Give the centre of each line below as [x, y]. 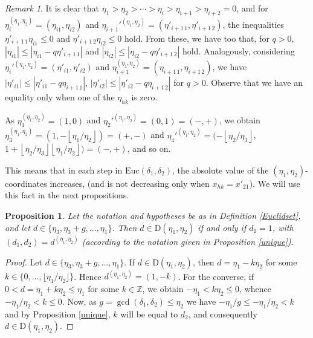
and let [18, 227]
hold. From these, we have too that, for [197, 38]
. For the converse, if [216, 276]
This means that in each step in [64, 170]
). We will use [275, 183]
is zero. [144, 97]
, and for [252, 8]
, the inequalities [253, 24]
